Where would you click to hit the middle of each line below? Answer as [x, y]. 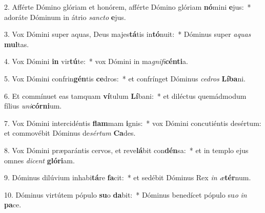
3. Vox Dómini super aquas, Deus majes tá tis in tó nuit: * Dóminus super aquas [128, 34]
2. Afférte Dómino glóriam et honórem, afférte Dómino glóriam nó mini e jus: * [128, 7]
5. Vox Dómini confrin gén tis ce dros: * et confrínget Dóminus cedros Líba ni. [125, 78]
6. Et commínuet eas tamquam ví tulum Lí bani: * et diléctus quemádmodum [125, 95]
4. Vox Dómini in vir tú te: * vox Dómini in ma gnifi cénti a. [96, 61]
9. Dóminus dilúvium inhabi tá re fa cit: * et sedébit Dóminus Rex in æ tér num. [128, 177]
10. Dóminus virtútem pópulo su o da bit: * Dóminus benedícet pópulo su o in [126, 194]
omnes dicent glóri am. [39, 160]
